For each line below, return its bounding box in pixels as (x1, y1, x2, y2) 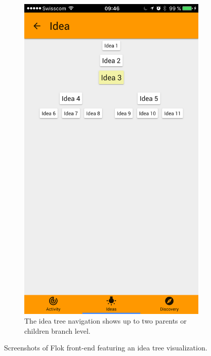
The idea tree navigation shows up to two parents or (24, 315, 187, 326)
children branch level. (24, 325, 91, 336)
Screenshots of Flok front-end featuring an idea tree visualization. (4, 342, 207, 353)
